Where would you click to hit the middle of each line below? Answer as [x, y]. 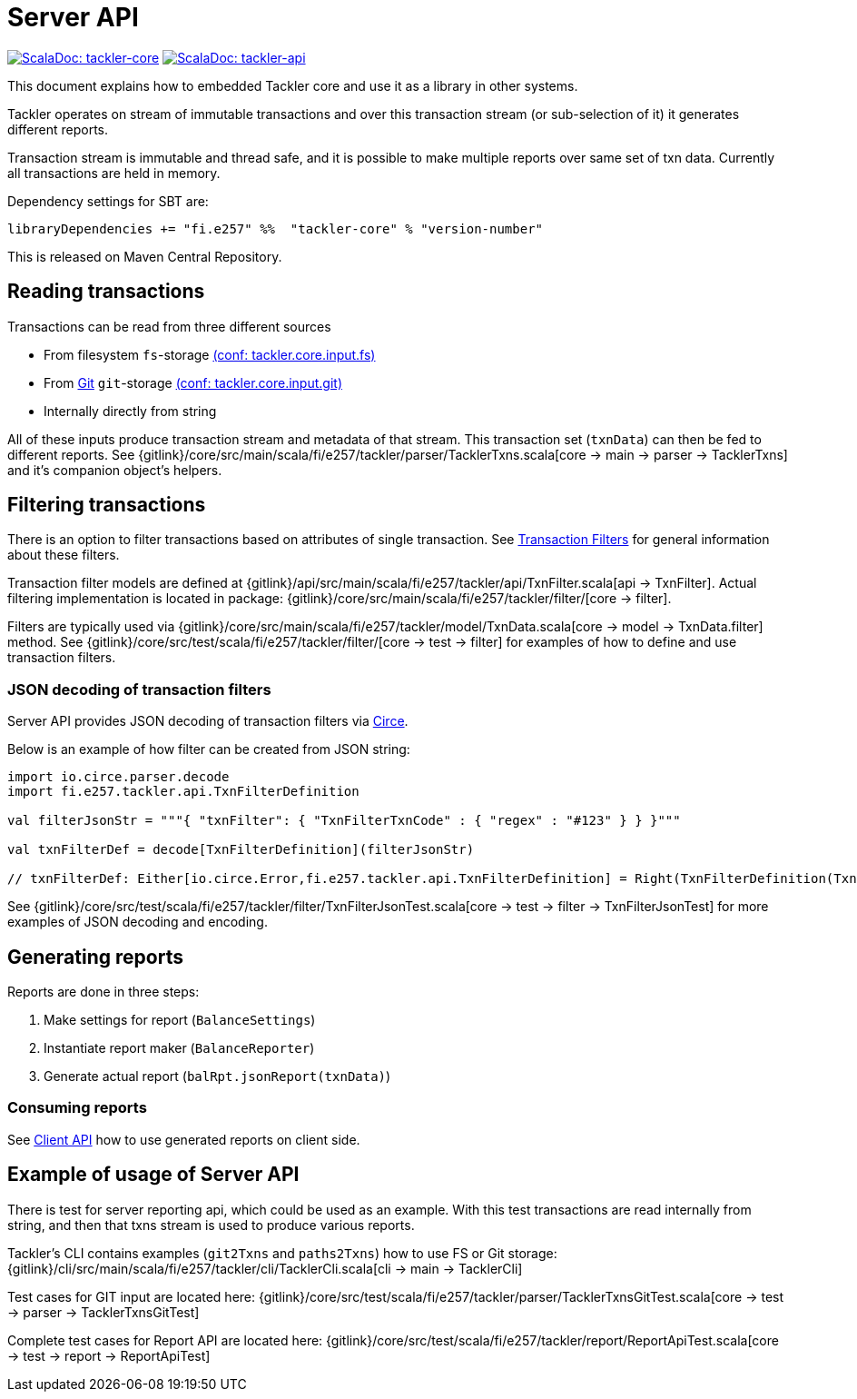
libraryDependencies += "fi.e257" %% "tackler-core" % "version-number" [276, 228]
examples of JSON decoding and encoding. [138, 922]
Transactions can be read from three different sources [169, 326]
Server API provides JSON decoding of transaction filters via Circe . [208, 721]
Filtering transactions [107, 505]
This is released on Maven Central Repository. [145, 256]
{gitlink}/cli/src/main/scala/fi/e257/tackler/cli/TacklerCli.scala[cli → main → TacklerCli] [265, 1268]
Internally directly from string [130, 411]
